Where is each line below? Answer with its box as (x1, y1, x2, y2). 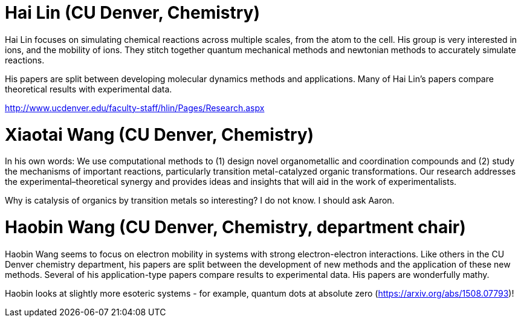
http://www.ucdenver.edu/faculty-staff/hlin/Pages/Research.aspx (5, 102, 265, 113)
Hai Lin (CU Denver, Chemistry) (5, 2, 260, 23)
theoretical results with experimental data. (5, 83, 172, 94)
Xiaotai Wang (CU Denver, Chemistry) (5, 124, 314, 145)
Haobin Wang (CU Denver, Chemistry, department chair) (5, 217, 466, 237)
